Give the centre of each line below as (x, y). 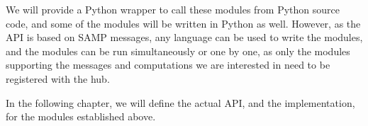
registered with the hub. (58, 78)
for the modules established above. (81, 116)
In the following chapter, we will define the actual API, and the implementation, (180, 102)
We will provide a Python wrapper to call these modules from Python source (173, 9)
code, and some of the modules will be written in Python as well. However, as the (183, 23)
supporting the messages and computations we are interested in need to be (168, 65)
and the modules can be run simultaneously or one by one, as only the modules (178, 51)
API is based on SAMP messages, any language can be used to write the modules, (184, 37)
